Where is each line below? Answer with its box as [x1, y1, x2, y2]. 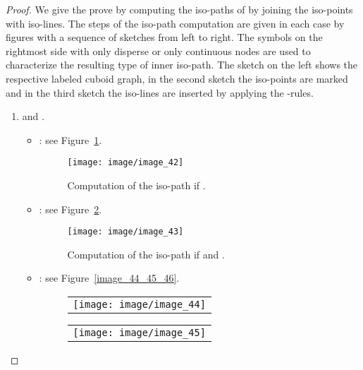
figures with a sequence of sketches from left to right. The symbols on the [6, 30, 323, 44]
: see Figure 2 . [39, 201, 102, 216]
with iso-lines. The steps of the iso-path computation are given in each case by [6, 16, 345, 30]
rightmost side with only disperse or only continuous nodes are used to [6, 43, 311, 58]
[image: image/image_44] [73, 299, 206, 311]
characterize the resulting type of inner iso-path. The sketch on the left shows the [6, 57, 358, 72]
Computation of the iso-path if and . [67, 246, 225, 261]
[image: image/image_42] [67, 157, 184, 168]
